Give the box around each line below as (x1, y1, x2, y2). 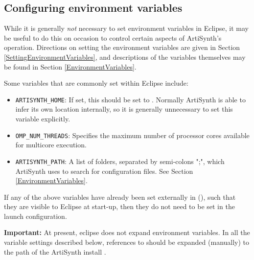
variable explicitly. (15, 114, 70, 124)
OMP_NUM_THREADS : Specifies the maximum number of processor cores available (15, 130, 250, 140)
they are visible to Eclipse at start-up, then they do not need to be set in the (4, 201, 235, 212)
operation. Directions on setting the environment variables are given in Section (4, 42, 240, 52)
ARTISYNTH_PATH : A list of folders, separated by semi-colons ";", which (15, 156, 225, 166)
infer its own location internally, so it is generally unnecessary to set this (15, 104, 233, 114)
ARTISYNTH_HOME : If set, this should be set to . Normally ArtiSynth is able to (15, 94, 246, 104)
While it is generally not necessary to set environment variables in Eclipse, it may (4, 23, 249, 33)
